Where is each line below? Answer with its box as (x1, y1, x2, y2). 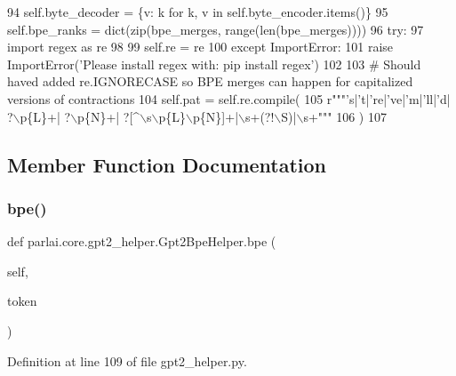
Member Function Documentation (7, 150, 327, 178)
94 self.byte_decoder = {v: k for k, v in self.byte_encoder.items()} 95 (7, 3, 388, 20)
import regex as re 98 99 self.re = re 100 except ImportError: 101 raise (7, 37, 394, 56)
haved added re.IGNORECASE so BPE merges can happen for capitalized (7, 72, 413, 91)
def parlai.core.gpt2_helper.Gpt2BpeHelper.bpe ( (7, 232, 276, 251)
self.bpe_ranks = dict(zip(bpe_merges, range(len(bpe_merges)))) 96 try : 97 (7, 20, 424, 38)
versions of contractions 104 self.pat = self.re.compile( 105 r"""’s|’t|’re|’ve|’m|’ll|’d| (7, 89, 451, 108)
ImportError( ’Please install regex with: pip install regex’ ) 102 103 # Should (7, 54, 421, 73)
